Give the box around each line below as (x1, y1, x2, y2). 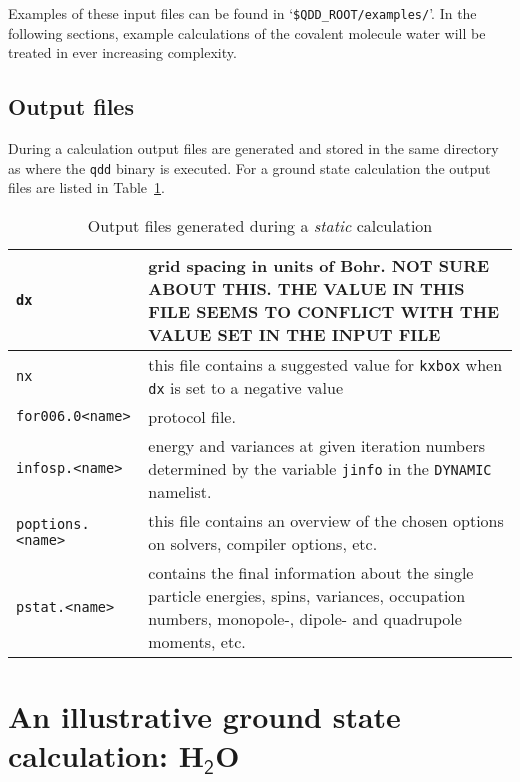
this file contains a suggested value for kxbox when (148, 352, 503, 376)
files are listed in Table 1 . (8, 177, 165, 198)
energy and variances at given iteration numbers (148, 433, 486, 457)
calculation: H (8, 735, 204, 776)
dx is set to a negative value (148, 375, 344, 399)
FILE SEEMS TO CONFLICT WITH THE (148, 299, 500, 323)
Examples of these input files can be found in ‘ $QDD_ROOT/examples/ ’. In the (8, 3, 477, 23)
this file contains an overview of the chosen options (148, 508, 504, 532)
